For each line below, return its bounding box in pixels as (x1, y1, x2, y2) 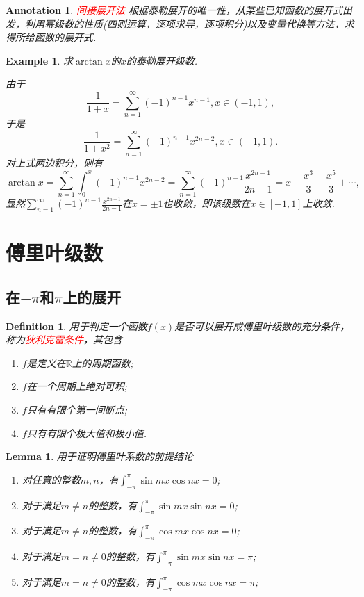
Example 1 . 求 (6, 53, 74, 67)
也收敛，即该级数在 (163, 196, 251, 211)
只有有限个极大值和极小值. (26, 425, 147, 440)
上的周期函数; (72, 355, 133, 370)
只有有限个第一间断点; (26, 402, 127, 417)
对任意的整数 (22, 472, 81, 486)
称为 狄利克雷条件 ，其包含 (6, 332, 122, 347)
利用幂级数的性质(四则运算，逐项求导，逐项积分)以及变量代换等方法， (24, 16, 345, 31)
